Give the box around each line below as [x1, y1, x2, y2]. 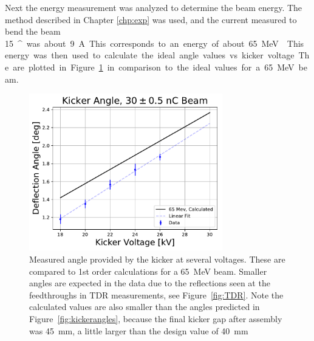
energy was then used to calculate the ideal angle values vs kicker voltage [5, 49, 295, 61]
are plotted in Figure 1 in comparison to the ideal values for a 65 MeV [13, 60, 295, 73]
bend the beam [5, 25, 61, 38]
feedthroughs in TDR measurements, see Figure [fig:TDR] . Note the [29, 288, 284, 301]
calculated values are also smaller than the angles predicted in [29, 300, 260, 313]
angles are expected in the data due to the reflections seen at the [29, 277, 270, 289]
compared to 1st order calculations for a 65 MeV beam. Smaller [29, 264, 267, 277]
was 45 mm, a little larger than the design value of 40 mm [29, 324, 248, 337]
